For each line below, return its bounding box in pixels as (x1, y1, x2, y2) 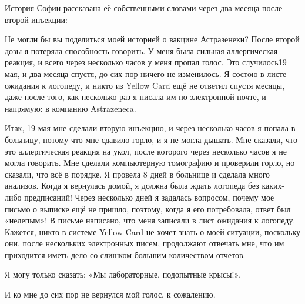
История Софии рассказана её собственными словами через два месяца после (5, 2, 283, 14)
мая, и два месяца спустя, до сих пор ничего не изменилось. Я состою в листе (5, 67, 287, 79)
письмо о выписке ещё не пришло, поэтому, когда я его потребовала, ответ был (5, 202, 291, 215)
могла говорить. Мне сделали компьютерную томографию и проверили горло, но (5, 156, 295, 169)
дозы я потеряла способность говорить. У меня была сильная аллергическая (5, 44, 278, 56)
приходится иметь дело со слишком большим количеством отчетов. (5, 248, 246, 260)
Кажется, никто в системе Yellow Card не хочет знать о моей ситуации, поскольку (5, 225, 301, 238)
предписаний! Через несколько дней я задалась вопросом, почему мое (24, 191, 274, 203)
